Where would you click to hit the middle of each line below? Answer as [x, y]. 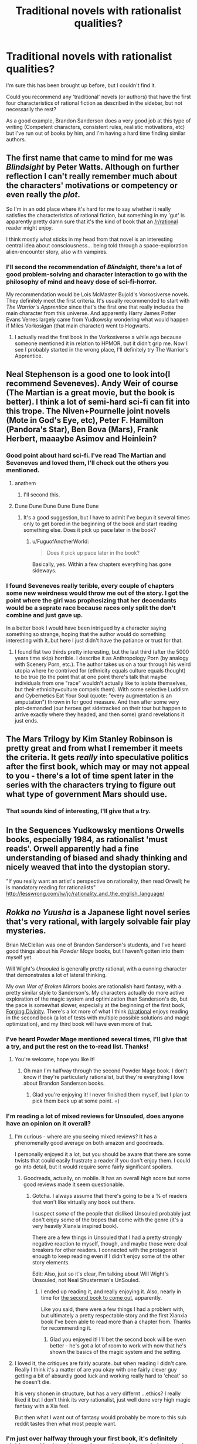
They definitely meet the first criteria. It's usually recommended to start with [98, 301]
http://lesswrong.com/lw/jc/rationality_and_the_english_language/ [85, 894]
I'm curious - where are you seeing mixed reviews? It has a [86, 1136]
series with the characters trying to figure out [91, 785]
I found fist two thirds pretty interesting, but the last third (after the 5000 [102, 652]
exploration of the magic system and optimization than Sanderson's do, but [97, 999]
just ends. [26, 721]
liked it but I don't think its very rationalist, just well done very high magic [102, 1399]
